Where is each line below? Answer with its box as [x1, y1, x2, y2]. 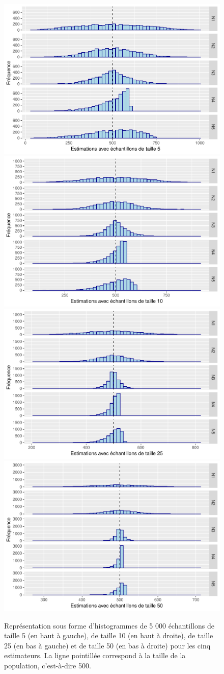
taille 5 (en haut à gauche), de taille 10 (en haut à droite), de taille [4, 630, 213, 641]
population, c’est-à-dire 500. [4, 660, 91, 670]
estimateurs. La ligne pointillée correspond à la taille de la [4, 650, 186, 661]
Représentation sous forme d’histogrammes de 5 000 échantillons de [4, 620, 214, 631]
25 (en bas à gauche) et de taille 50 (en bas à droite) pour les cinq [4, 640, 211, 650]
